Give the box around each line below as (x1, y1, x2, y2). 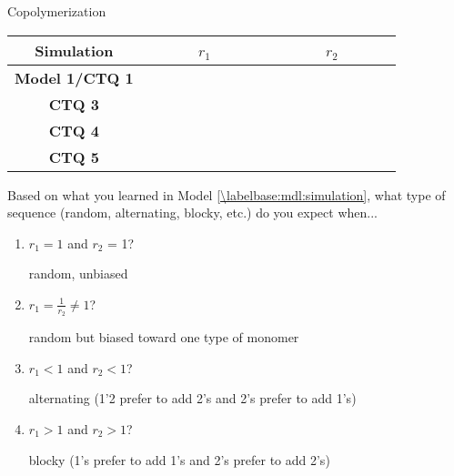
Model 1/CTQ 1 (15, 66, 134, 88)
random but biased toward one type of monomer (28, 328, 299, 347)
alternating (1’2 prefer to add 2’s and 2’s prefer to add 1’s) (28, 389, 357, 408)
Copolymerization (7, 2, 106, 20)
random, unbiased (28, 264, 128, 283)
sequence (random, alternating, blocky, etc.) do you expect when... (7, 203, 378, 222)
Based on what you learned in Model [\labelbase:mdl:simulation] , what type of (7, 185, 446, 204)
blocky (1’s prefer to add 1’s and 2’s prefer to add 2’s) (28, 450, 330, 469)
